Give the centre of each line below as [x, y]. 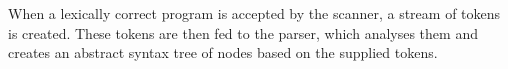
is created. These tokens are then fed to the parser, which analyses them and [243, 32]
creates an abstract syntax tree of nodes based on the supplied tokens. [223, 52]
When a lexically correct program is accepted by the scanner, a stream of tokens [254, 13]
